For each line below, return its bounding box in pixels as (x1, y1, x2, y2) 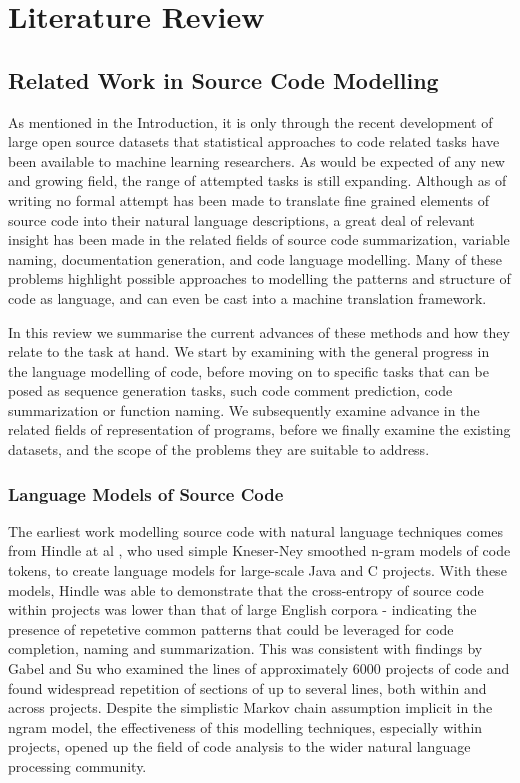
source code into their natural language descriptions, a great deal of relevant (8, 209, 475, 230)
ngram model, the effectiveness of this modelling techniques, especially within (8, 716, 483, 737)
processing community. (8, 756, 147, 777)
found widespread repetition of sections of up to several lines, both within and (8, 677, 487, 698)
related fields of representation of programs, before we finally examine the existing (8, 419, 511, 440)
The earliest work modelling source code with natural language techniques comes (8, 520, 504, 541)
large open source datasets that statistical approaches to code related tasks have (8, 131, 500, 152)
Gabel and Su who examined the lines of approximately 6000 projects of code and (8, 658, 510, 679)
